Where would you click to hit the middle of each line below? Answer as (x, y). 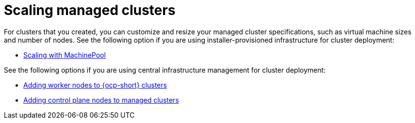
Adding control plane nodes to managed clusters (101, 100)
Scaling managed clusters (90, 10)
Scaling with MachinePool (65, 55)
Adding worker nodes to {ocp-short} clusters (95, 85)
